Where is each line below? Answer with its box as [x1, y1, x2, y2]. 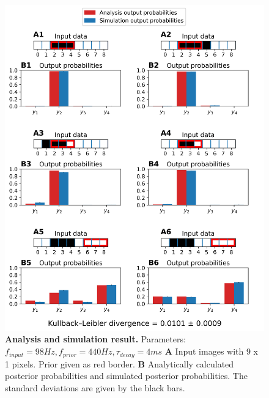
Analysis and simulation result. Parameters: [5, 333, 186, 345]
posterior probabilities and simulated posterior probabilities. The [5, 369, 248, 382]
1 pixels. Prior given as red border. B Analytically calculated [5, 357, 234, 370]
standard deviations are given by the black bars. [5, 381, 185, 394]
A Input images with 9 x [164, 345, 259, 358]
